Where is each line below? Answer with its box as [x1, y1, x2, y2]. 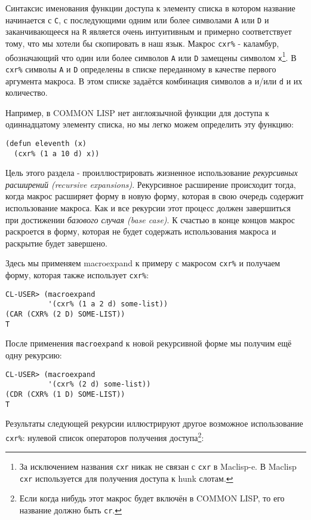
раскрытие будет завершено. [5, 236, 107, 249]
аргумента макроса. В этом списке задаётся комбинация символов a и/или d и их [5, 74, 303, 87]
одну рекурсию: [5, 349, 62, 361]
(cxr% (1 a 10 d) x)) [14, 149, 100, 158]
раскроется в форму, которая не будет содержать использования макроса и [5, 225, 276, 238]
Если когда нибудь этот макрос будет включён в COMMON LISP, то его [19, 492, 285, 504]
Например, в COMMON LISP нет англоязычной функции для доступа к [5, 106, 269, 118]
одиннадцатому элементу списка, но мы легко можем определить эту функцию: [5, 118, 294, 130]
